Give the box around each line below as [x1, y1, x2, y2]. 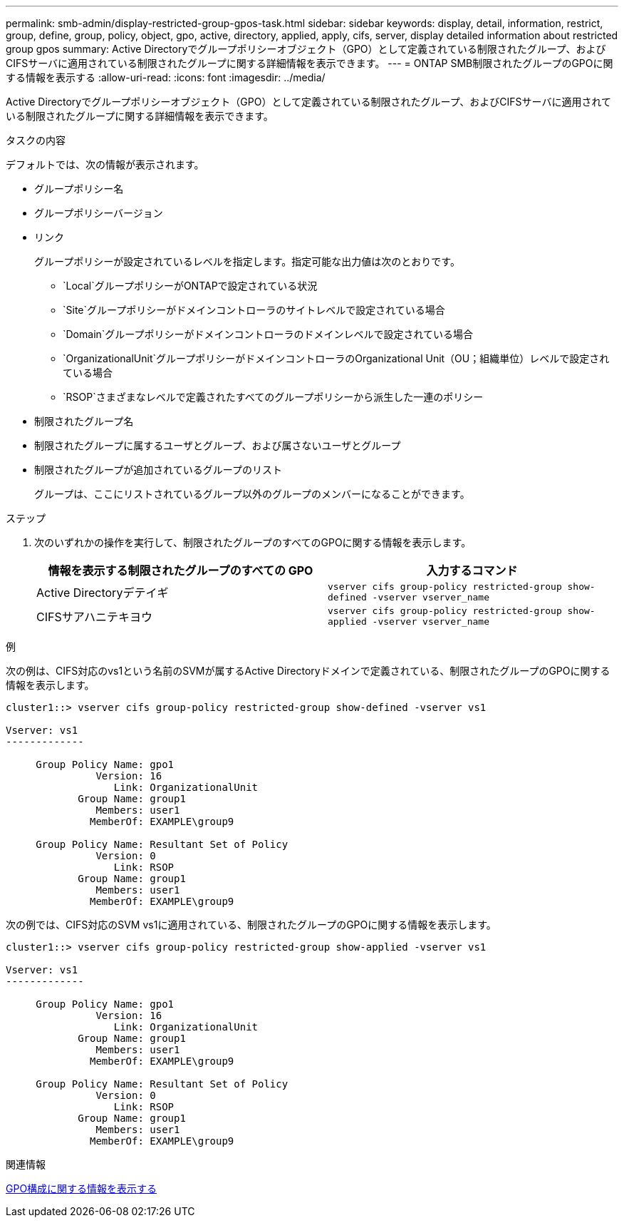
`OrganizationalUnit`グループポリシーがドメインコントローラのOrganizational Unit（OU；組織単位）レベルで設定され [63, 352, 610, 364]
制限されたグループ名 [34, 415, 134, 427]
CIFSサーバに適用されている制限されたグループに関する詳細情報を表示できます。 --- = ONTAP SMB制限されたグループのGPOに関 [6, 57, 613, 69]
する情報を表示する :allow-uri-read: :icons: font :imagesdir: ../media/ [6, 71, 326, 83]
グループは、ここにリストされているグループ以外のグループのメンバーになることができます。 [34, 488, 470, 500]
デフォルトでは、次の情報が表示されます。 [6, 158, 204, 170]
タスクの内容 [6, 134, 66, 146]
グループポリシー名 [34, 183, 124, 195]
